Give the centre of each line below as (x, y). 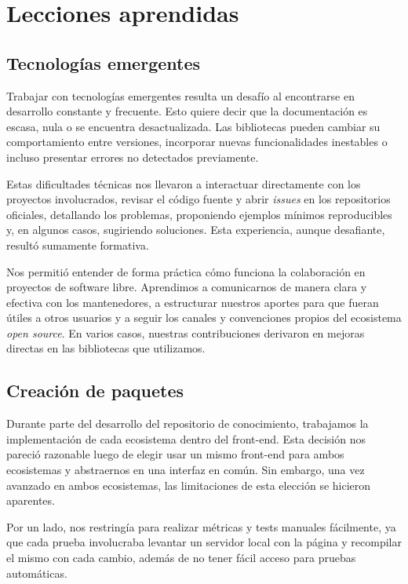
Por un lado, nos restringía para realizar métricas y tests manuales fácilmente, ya (201, 526)
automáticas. (37, 573)
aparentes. (31, 500)
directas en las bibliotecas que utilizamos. (106, 348)
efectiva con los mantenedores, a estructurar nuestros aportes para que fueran (193, 302)
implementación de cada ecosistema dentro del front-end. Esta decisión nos (186, 438)
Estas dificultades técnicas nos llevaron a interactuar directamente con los (184, 183)
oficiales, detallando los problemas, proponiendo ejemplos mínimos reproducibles (199, 214)
